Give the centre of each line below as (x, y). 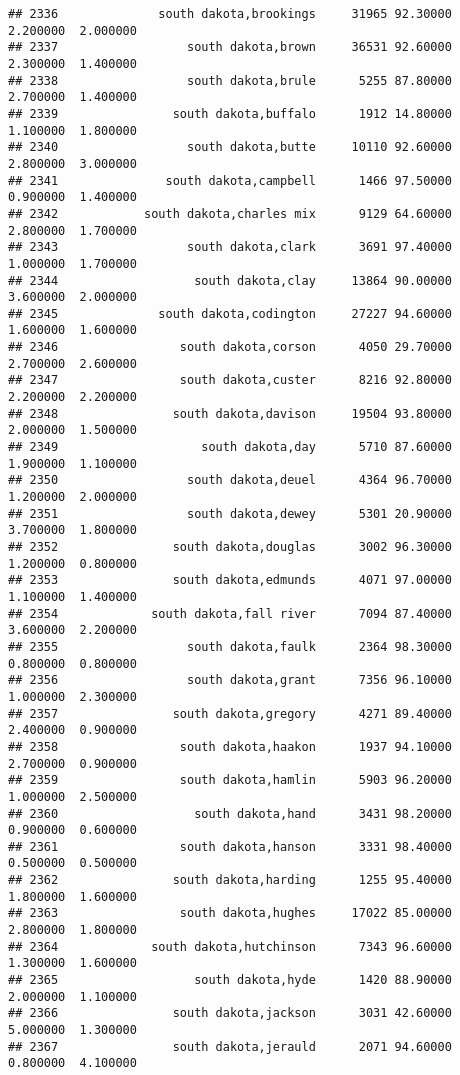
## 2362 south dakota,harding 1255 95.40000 (230, 880)
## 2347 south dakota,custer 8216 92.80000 (230, 380)
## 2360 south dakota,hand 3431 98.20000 (230, 813)
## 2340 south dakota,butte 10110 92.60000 (230, 147)
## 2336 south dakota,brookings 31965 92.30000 (230, 14)
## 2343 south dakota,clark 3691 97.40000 (230, 247)
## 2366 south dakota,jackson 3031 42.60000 (230, 1013)
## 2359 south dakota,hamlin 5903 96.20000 (230, 780)
